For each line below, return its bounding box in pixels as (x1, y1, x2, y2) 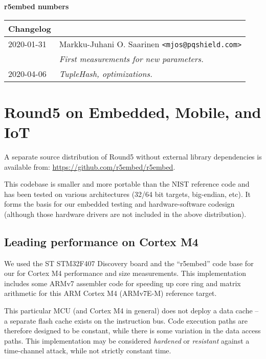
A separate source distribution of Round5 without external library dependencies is (4, 151, 262, 162)
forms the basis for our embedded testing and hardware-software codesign (4, 198, 235, 209)
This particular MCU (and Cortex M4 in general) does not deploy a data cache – (4, 305, 259, 316)
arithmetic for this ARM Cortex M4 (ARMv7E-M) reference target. (4, 288, 217, 298)
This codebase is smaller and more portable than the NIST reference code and (4, 178, 250, 189)
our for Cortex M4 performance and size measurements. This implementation (4, 268, 247, 278)
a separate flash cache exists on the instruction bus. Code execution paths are (4, 315, 248, 326)
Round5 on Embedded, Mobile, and (4, 101, 261, 122)
